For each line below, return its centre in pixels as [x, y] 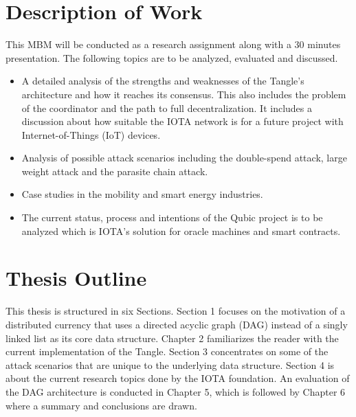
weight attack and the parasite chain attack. [115, 171]
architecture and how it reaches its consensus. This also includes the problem [184, 94]
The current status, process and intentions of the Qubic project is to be [172, 217]
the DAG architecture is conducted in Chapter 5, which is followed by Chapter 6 [176, 391]
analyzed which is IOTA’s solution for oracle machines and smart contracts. [181, 230]
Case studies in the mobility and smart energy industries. [142, 194]
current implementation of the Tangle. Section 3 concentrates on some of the [167, 351]
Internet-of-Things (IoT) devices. [91, 134]
